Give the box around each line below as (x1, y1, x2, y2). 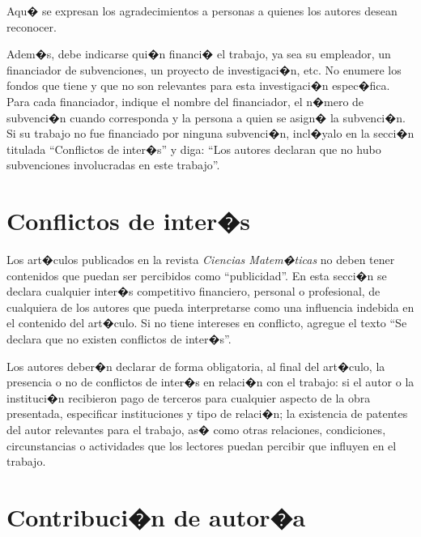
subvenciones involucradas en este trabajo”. (6, 156, 220, 173)
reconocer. (6, 18, 57, 35)
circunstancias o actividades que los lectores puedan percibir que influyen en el (6, 437, 397, 454)
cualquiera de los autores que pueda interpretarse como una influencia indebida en (6, 298, 415, 315)
